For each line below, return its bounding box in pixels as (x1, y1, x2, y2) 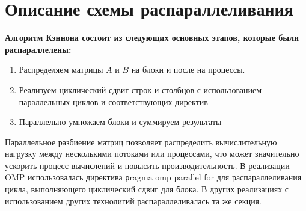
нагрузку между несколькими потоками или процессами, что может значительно (5, 147, 299, 160)
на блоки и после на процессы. (131, 63, 245, 76)
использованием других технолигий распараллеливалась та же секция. (5, 194, 262, 207)
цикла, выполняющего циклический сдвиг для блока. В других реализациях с (5, 183, 289, 195)
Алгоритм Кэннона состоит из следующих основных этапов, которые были (5, 31, 299, 44)
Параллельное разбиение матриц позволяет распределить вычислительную (5, 135, 277, 148)
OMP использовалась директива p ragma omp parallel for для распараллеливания (5, 171, 302, 183)
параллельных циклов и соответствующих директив (19, 95, 208, 108)
